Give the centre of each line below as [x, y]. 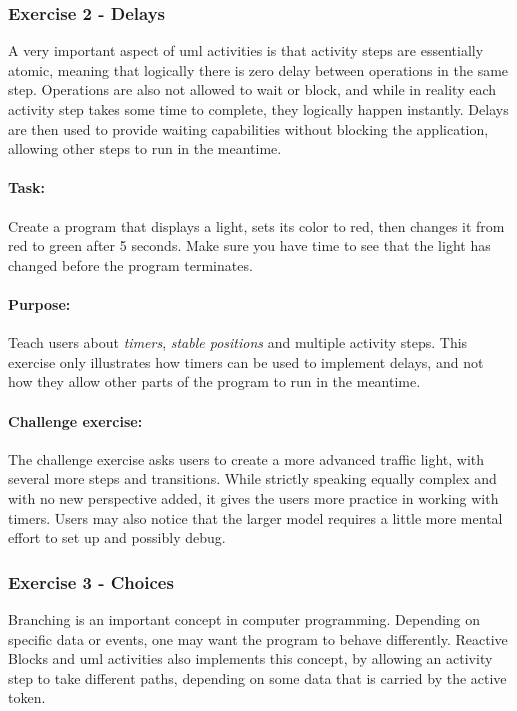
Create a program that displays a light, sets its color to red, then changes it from [256, 225]
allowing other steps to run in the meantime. [145, 148]
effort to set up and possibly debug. [117, 537]
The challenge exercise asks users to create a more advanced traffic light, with [246, 458]
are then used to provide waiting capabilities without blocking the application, [248, 128]
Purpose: [39, 303]
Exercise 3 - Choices [91, 581]
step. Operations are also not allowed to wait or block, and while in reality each [252, 89]
